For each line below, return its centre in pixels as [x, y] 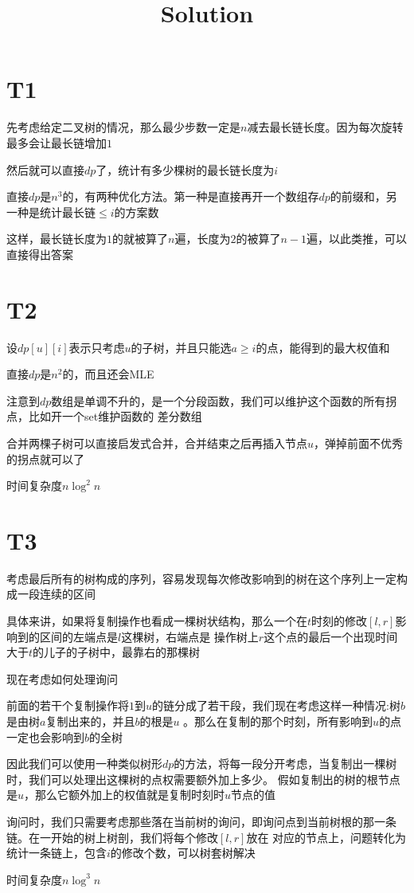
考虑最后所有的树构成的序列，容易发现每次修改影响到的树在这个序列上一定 [201, 578]
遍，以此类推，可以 [356, 239]
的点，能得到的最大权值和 [323, 347]
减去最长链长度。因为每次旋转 [325, 127]
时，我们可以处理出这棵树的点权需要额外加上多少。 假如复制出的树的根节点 [203, 779]
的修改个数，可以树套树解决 [183, 853]
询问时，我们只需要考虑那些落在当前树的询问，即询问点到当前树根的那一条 [201, 821]
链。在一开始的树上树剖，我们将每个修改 [112, 837]
